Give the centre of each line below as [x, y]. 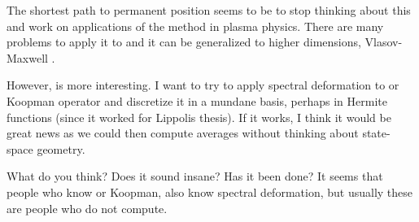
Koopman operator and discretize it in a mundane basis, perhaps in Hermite [197, 100]
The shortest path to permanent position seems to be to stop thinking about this [209, 10]
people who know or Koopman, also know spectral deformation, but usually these [209, 192]
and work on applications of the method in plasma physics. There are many [195, 26]
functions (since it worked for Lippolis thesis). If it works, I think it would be [199, 117]
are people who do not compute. [87, 208]
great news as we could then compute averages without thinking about [183, 133]
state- [376, 133]
